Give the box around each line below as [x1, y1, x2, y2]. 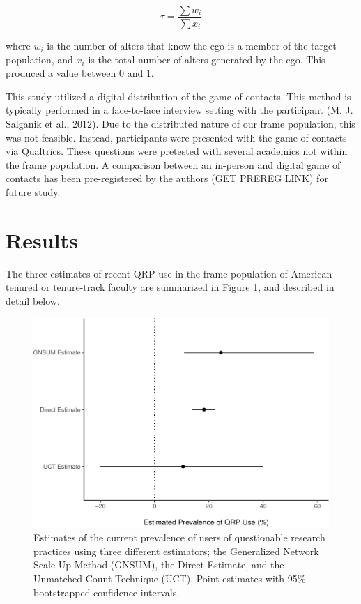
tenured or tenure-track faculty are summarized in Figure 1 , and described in [6, 280, 335, 294]
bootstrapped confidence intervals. [33, 584, 180, 599]
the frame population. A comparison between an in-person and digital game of [6, 157, 341, 172]
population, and [6, 52, 73, 66]
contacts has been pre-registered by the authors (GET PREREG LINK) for [6, 171, 328, 186]
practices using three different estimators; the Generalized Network [33, 543, 319, 558]
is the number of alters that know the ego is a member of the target [47, 38, 337, 53]
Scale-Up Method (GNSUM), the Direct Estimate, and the [33, 557, 284, 572]
